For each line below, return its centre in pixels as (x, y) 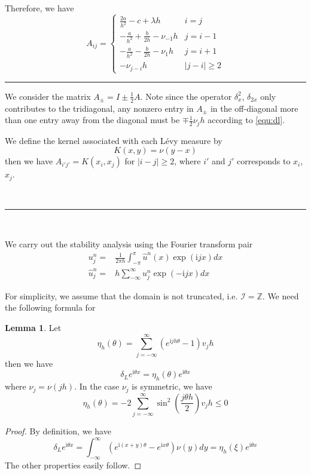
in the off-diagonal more (254, 108)
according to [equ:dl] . (246, 120)
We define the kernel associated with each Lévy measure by (114, 140)
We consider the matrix (48, 96)
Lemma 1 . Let (33, 327)
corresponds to (264, 161)
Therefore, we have (39, 8)
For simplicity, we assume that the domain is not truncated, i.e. (121, 295)
